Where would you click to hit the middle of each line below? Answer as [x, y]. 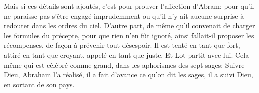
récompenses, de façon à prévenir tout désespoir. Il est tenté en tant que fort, [122, 45]
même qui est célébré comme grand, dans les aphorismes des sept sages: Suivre [124, 65]
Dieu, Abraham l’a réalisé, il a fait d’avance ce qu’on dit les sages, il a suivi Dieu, [129, 75]
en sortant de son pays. [39, 84]
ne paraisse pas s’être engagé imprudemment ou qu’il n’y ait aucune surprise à [124, 16]
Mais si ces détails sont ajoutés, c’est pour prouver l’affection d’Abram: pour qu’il [129, 6]
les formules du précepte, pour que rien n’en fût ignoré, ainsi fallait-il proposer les [129, 35]
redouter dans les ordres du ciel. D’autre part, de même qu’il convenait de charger [129, 26]
